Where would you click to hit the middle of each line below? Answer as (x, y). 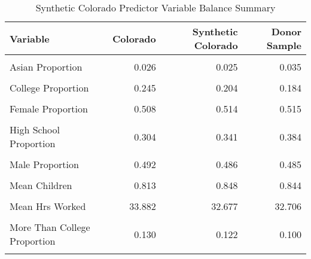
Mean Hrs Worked (48, 206)
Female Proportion (49, 109)
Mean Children (41, 185)
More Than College (50, 227)
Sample (284, 45)
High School (35, 129)
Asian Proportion (46, 67)
